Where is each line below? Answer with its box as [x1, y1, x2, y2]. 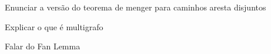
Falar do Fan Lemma [5, 40, 81, 52]
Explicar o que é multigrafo [5, 20, 103, 33]
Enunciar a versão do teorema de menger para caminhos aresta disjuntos [5, 1, 266, 13]
